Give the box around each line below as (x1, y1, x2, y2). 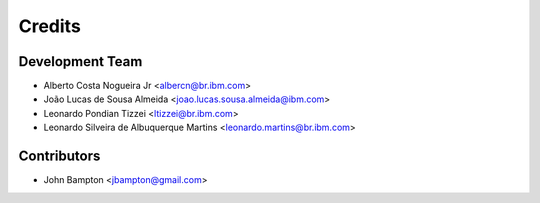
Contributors (18, 148, 101, 165)
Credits (18, 15, 82, 37)
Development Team (18, 53, 143, 70)
